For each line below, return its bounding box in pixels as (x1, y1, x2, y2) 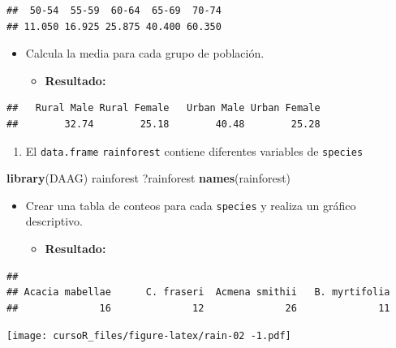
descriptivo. (25, 213, 83, 230)
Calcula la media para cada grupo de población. (25, 45, 265, 62)
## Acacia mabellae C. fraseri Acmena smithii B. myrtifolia (6, 286, 390, 299)
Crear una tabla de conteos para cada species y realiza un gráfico (25, 196, 356, 213)
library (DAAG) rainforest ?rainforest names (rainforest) (6, 170, 291, 187)
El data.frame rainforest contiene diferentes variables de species (25, 142, 364, 159)
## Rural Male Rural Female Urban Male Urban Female (6, 102, 321, 114)
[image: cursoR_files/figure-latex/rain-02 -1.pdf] (6, 330, 291, 342)
